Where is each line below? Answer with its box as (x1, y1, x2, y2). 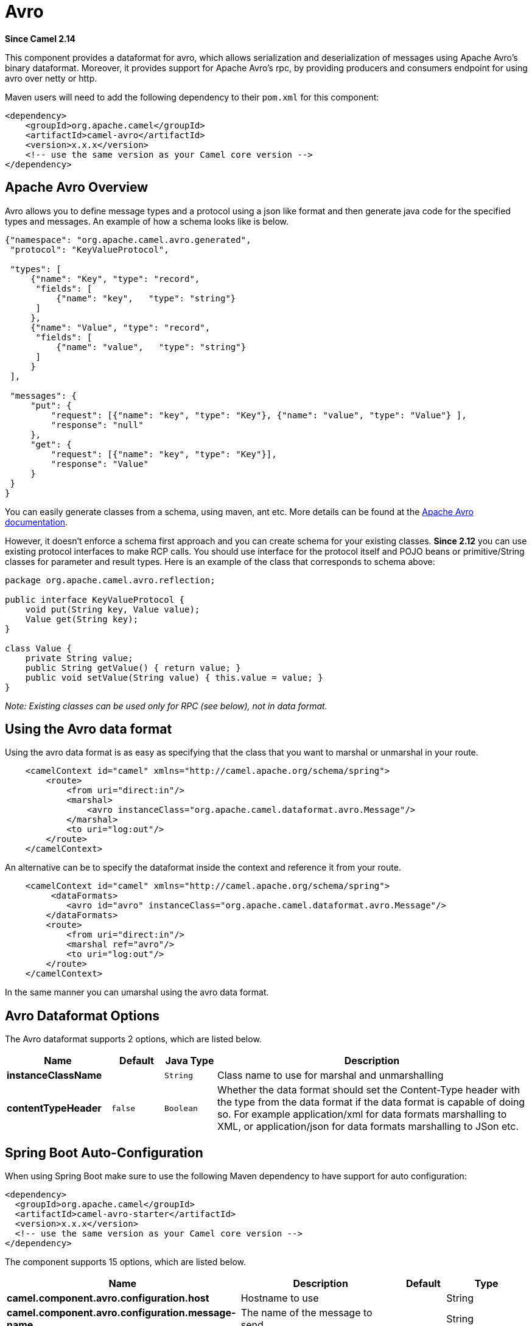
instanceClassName (7, 1069, 102, 1082)
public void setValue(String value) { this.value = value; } (25, 672, 323, 682)
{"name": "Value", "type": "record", (30, 322, 211, 332)
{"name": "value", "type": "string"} (56, 342, 247, 352)
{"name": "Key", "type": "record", (30, 273, 200, 284)
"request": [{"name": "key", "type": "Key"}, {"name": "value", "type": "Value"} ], (51, 410, 467, 420)
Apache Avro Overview (5, 180, 149, 195)
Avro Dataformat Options (5, 1008, 160, 1023)
